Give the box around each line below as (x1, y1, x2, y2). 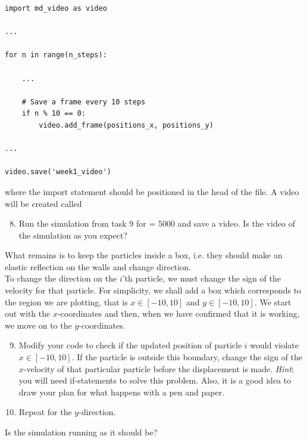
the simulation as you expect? (18, 228, 127, 241)
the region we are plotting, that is (5, 295, 128, 308)
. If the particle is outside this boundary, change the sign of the (71, 351, 303, 363)
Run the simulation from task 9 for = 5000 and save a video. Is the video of (18, 217, 295, 230)
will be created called (5, 197, 82, 209)
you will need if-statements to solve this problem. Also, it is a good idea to (18, 374, 292, 387)
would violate (250, 339, 299, 351)
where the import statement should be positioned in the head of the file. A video (5, 185, 299, 197)
